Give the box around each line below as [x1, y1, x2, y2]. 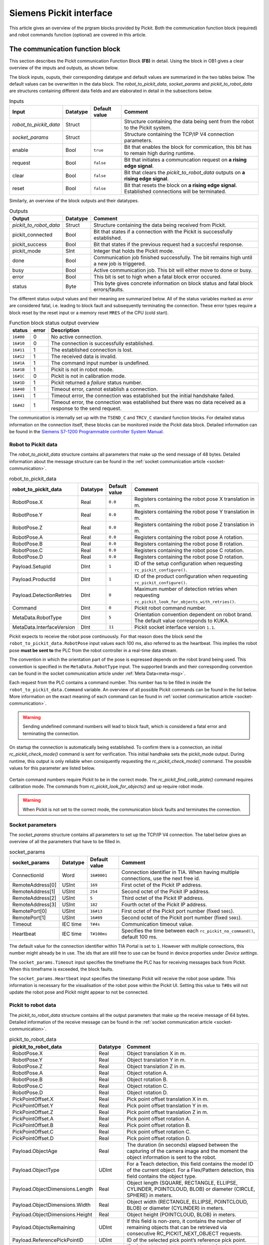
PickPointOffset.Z [12, 1109, 53, 1116]
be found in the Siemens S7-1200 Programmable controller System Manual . [9, 429, 164, 435]
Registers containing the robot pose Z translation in [134, 521, 255, 528]
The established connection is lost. [51, 347, 133, 354]
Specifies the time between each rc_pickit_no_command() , [121, 927, 255, 934]
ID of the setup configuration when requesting [134, 560, 243, 567]
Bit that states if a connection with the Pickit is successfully [93, 228, 233, 235]
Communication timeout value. [121, 921, 193, 928]
